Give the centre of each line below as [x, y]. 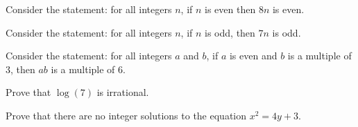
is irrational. [123, 92]
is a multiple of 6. [88, 69]
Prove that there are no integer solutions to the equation [126, 115]
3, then [20, 69]
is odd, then [230, 32]
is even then [230, 9]
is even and [253, 56]
